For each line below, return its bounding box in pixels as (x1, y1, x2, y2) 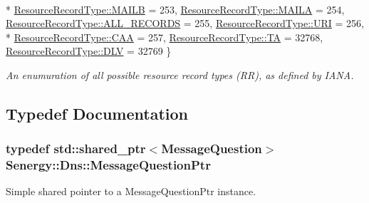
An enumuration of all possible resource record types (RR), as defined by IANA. (6, 67, 354, 82)
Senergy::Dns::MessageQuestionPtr (6, 156, 211, 174)
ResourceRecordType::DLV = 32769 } (6, 43, 172, 58)
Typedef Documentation (6, 102, 188, 124)
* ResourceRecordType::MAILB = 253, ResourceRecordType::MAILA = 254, (6, 1, 345, 16)
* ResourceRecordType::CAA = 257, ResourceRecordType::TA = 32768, (6, 29, 323, 44)
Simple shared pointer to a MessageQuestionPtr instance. (6, 184, 256, 199)
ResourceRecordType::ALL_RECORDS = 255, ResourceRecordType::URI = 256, (6, 16, 364, 31)
